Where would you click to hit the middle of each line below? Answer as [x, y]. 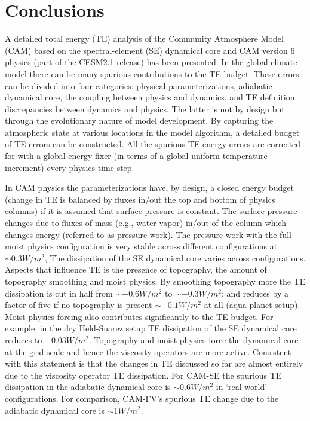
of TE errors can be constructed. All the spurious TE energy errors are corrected [153, 144]
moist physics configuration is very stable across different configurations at [141, 246]
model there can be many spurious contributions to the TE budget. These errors [152, 73]
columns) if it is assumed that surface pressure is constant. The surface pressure [151, 211]
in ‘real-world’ [242, 387]
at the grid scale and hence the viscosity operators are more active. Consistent [148, 351]
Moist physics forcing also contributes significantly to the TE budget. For [139, 316]
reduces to [24, 339]
